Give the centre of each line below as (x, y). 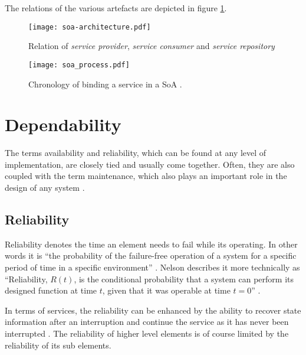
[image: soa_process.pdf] (79, 65)
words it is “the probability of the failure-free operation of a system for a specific (151, 255)
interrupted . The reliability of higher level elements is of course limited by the (147, 333)
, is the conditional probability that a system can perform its (184, 279)
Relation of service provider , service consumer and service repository (152, 46)
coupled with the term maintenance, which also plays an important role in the (146, 176)
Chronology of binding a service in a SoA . (105, 84)
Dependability (63, 124)
